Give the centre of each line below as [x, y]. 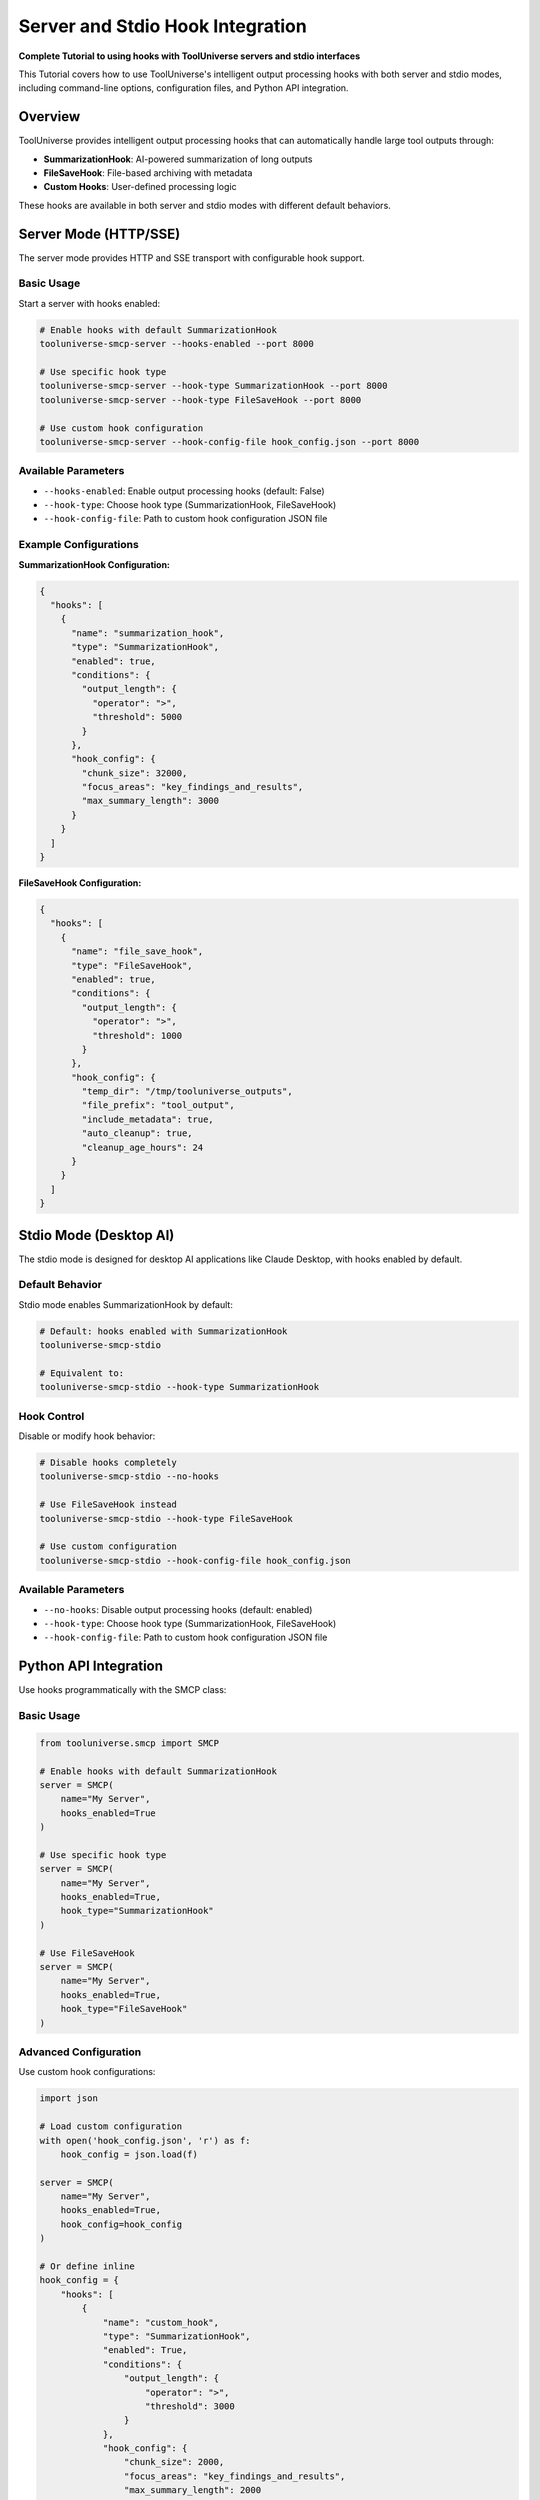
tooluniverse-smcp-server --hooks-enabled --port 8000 [176, 344]
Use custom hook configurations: [87, 2072]
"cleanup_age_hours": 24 [142, 1147]
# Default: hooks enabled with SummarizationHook [163, 1331]
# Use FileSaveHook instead [108, 1504]
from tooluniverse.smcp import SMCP [129, 1743]
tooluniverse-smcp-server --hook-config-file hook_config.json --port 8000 [229, 441]
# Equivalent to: [82, 1373]
